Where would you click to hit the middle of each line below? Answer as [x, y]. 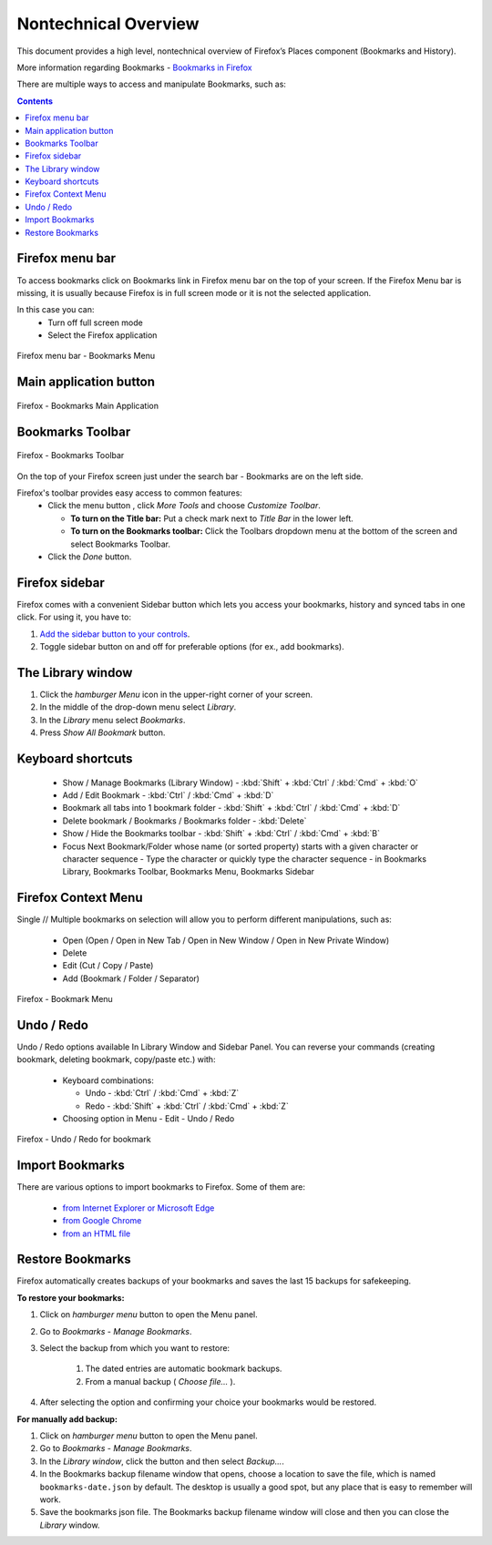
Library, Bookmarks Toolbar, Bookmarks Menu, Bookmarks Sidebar [188, 872]
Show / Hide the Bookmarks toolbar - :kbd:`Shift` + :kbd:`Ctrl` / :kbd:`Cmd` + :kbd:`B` [221, 834]
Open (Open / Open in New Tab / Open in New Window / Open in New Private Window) [226, 940]
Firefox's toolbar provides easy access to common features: [130, 493]
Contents [35, 101]
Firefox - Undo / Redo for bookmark [84, 1140]
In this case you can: [56, 310]
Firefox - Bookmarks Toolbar [71, 455]
